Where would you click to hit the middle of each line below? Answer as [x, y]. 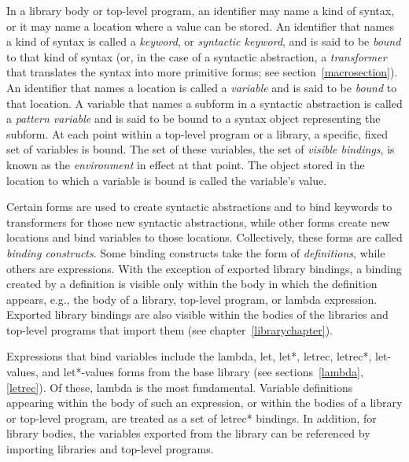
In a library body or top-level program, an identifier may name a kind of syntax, [201, 10]
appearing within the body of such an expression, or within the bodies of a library [204, 403]
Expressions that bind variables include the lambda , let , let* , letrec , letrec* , [189, 356]
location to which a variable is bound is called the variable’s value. [167, 180]
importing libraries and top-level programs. [110, 449]
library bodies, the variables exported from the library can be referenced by [188, 433]
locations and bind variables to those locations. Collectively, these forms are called [204, 237]
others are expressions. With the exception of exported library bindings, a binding [204, 268]
